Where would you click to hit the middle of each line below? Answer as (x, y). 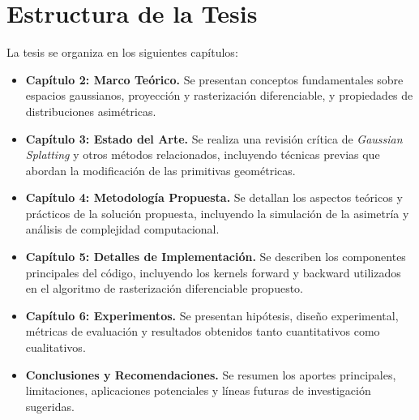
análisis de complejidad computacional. (122, 229)
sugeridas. (50, 406)
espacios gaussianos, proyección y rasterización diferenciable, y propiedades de (219, 95)
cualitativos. (56, 347)
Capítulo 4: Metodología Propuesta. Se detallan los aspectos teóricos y (214, 197)
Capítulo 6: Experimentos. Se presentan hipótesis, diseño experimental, (212, 315)
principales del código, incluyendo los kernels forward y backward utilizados (213, 272)
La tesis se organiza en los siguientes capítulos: (122, 52)
